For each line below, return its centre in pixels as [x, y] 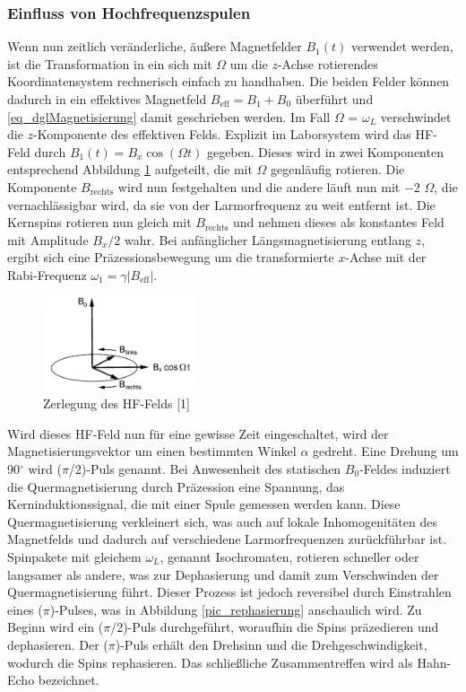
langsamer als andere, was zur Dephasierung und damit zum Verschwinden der [223, 574]
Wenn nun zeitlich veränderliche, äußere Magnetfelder [155, 46]
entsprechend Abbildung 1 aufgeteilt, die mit [130, 169]
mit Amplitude [48, 239]
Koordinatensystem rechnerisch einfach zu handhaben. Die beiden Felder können [229, 81]
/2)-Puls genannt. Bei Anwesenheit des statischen [205, 469]
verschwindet [416, 116]
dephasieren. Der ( [58, 644]
